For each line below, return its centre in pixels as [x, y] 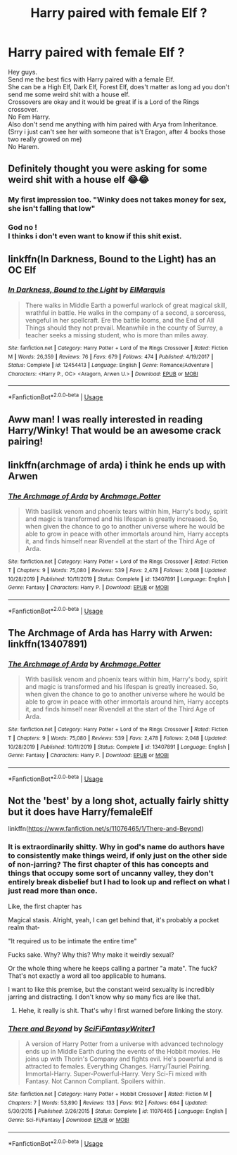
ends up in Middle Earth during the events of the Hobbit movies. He [123, 1051]
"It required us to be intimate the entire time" [72, 941]
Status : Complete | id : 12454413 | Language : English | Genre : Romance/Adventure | [111, 366]
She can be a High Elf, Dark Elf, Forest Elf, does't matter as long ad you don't [119, 86]
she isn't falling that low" [52, 209]
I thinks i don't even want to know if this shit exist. [95, 236]
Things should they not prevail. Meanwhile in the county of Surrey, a [124, 328]
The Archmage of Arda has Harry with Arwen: [110, 633]
